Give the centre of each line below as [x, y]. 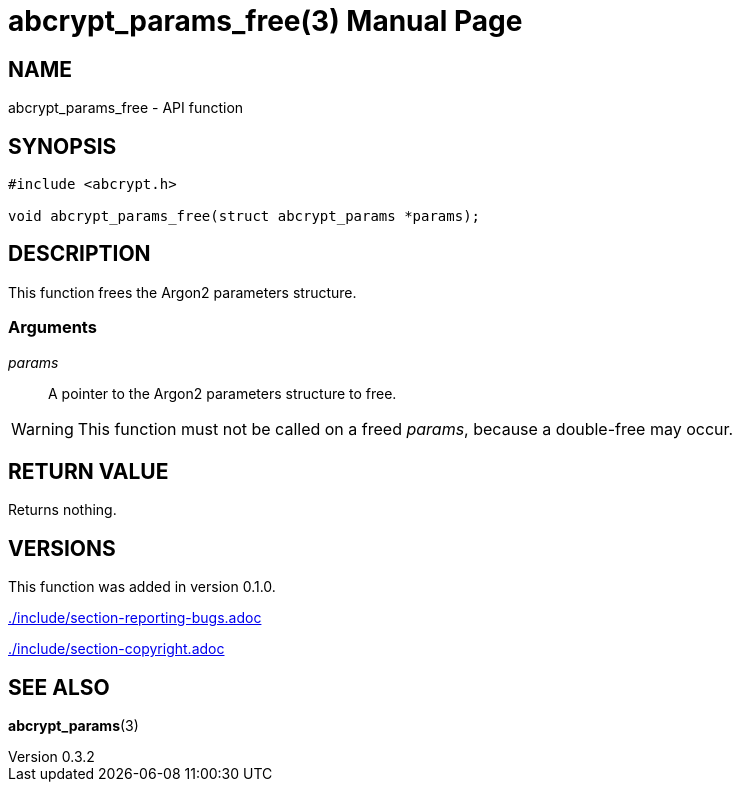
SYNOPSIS [62, 146]
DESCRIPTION [79, 254]
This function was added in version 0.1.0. [142, 587]
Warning [42, 428]
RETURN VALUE [88, 472]
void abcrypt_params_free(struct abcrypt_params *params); [244, 216]
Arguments [52, 327]
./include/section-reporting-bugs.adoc [135, 618]
